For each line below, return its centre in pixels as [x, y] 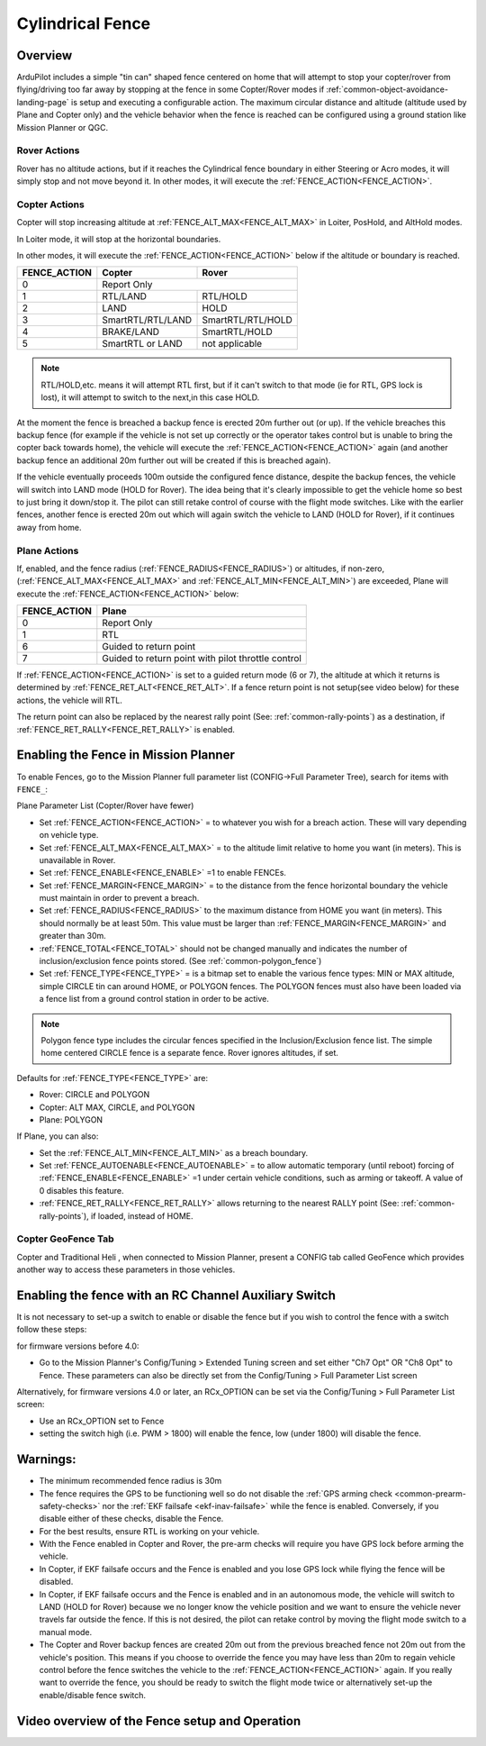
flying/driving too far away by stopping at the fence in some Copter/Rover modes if [171, 89]
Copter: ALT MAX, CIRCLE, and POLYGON [117, 1107]
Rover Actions [48, 150]
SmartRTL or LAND [143, 344]
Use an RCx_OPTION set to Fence [102, 1421]
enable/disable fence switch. [93, 1695]
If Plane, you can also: [58, 1136]
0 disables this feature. [82, 1190]
